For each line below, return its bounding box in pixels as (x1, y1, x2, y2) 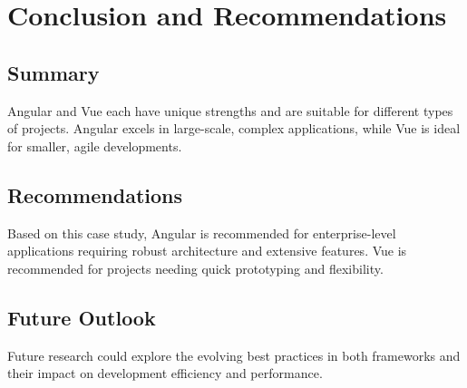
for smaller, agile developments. (7, 136, 182, 155)
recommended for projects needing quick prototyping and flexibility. (7, 258, 384, 277)
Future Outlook (7, 303, 156, 331)
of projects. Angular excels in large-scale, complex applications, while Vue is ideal (7, 119, 461, 138)
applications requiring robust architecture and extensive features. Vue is (7, 241, 407, 260)
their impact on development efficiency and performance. (7, 364, 323, 383)
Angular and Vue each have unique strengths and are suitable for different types (7, 101, 453, 120)
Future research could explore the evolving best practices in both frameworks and (7, 345, 461, 364)
